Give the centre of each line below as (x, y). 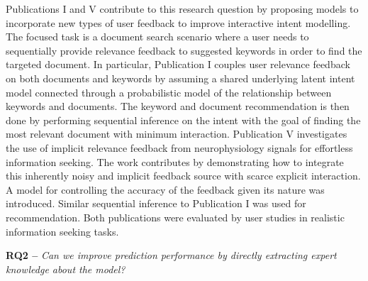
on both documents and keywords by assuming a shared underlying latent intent (180, 78)
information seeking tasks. (62, 231)
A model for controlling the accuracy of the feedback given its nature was (165, 189)
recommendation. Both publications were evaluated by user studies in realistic (175, 217)
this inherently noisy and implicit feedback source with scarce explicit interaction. (183, 176)
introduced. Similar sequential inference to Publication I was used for (156, 203)
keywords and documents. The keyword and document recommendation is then (178, 106)
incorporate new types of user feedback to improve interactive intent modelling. (178, 22)
